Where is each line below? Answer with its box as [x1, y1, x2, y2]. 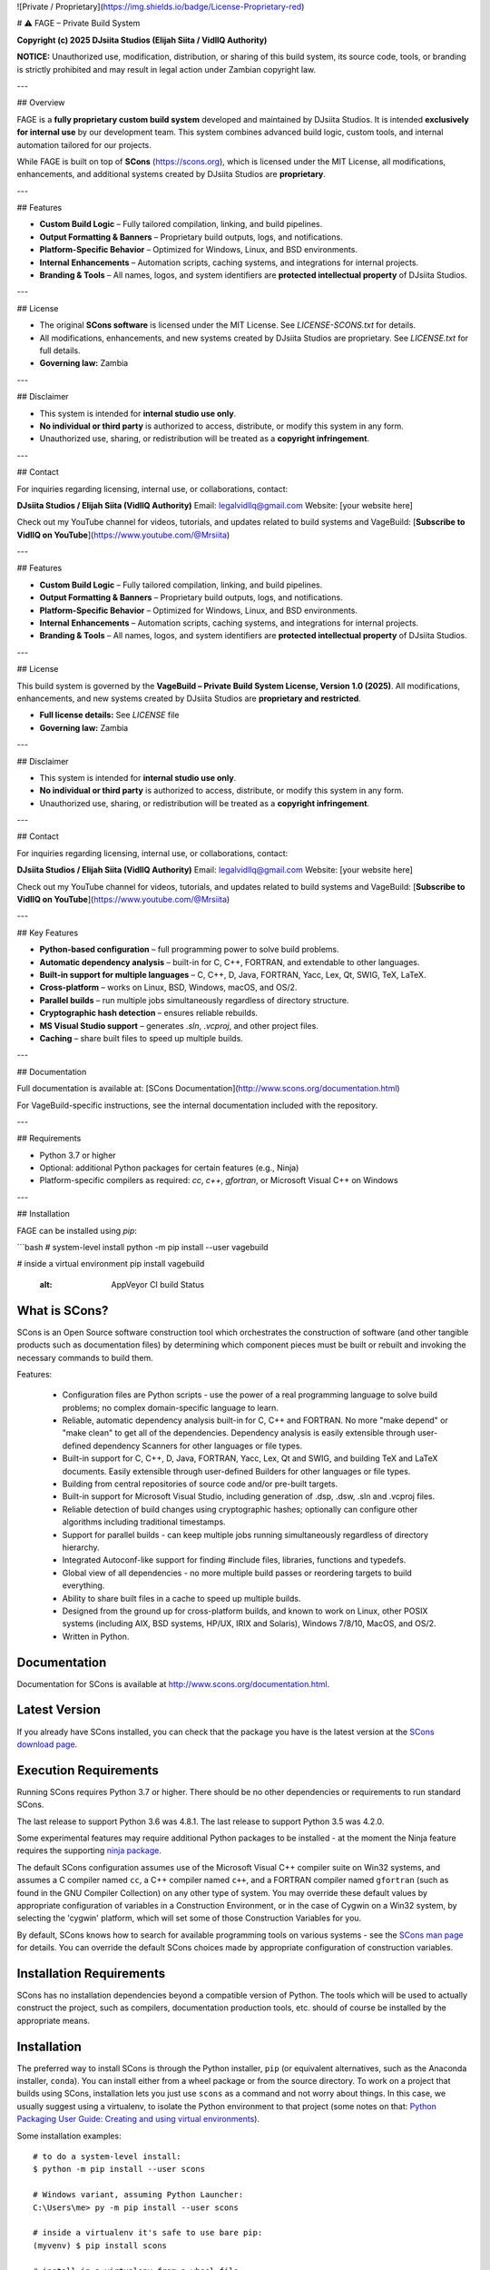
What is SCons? [16, 1303, 109, 1318]
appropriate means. [16, 2015, 91, 2026]
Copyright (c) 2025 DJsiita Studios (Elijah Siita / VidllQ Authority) [16, 35, 268, 45]
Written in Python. [62, 1631, 130, 1642]
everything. [62, 1580, 105, 1591]
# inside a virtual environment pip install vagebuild [16, 1258, 205, 1269]
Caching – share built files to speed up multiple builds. [39, 1032, 244, 1043]
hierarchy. [62, 1542, 100, 1553]
